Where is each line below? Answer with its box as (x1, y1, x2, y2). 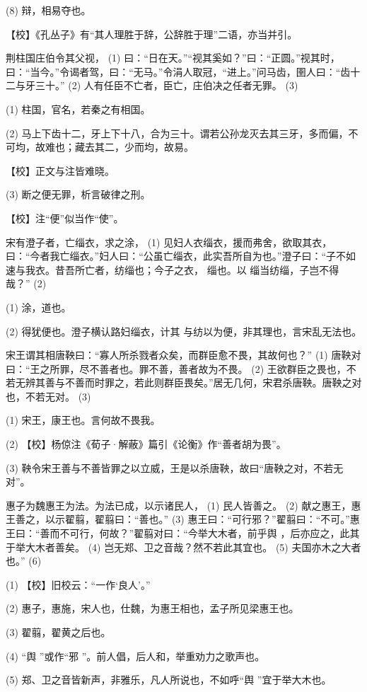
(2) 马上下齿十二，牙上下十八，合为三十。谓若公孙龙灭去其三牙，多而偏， (6, 125, 349, 140)
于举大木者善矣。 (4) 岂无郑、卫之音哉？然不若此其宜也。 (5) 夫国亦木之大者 (6, 539, 361, 554)
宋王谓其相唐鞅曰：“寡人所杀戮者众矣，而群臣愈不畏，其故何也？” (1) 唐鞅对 (6, 347, 361, 362)
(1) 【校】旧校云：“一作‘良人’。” (6, 577, 151, 592)
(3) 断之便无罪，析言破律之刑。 (6, 187, 151, 202)
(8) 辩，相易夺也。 (6, 3, 91, 17)
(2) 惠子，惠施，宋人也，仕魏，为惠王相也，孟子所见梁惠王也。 (6, 601, 299, 616)
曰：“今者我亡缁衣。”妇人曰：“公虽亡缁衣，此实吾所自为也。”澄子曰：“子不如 (6, 248, 356, 263)
